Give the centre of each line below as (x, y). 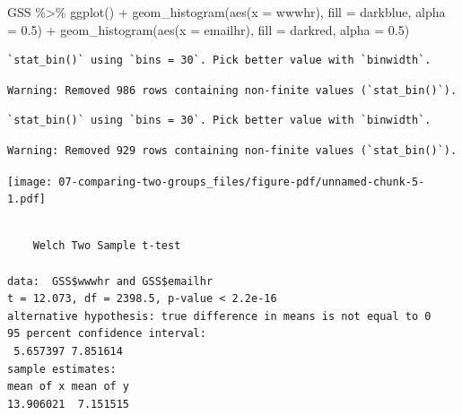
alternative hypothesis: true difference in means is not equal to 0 (219, 316)
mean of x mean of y (69, 387)
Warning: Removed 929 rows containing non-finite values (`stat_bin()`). (232, 150)
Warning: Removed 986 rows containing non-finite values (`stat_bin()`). (232, 90)
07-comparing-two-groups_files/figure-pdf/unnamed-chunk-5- (242, 182)
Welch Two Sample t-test (107, 246)
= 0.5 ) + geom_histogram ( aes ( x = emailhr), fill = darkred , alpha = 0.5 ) (209, 29)
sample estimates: (62, 369)
